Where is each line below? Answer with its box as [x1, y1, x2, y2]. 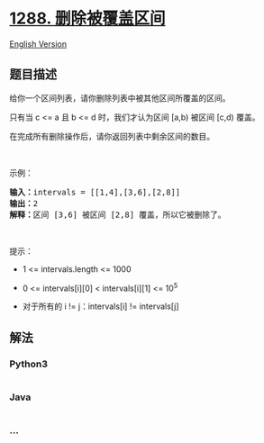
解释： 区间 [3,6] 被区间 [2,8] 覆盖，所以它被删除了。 [9, 209, 227, 220]
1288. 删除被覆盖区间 [9, 8, 166, 29]
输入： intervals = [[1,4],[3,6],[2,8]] [9, 186, 181, 197]
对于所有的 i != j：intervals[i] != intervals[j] [22, 301, 179, 312]
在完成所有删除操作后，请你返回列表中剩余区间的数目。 [9, 131, 214, 141]
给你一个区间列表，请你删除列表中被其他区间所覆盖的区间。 [9, 92, 231, 104]
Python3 [9, 357, 48, 370]
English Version [9, 38, 68, 50]
